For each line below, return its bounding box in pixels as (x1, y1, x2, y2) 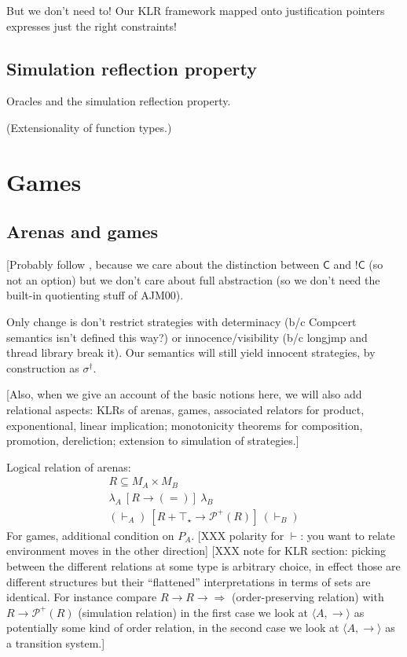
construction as (6, 359, 79, 376)
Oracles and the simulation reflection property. (6, 93, 231, 109)
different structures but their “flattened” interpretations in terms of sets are (6, 573, 371, 589)
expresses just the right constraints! (6, 17, 177, 34)
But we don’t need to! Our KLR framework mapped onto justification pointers (6, 2, 385, 18)
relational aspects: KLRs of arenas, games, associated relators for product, (6, 401, 365, 417)
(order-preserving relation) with (232, 589, 384, 605)
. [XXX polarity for (191, 527, 284, 543)
